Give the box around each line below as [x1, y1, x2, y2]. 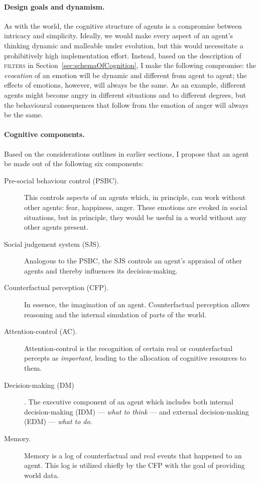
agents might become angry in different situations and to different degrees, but [4, 89, 246, 100]
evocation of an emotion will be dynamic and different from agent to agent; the [4, 70, 247, 80]
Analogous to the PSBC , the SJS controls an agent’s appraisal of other [24, 255, 242, 266]
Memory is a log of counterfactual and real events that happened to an [24, 450, 242, 460]
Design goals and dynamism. [4, 1, 105, 12]
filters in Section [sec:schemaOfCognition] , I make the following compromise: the [4, 60, 256, 71]
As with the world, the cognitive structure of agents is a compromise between [4, 20, 242, 31]
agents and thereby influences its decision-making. [24, 265, 178, 276]
